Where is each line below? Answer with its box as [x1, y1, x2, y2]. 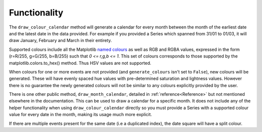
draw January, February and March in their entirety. [9, 38, 112, 44]
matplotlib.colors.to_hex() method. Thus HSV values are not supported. [9, 60, 151, 66]
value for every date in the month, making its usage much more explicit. [9, 112, 152, 117]
